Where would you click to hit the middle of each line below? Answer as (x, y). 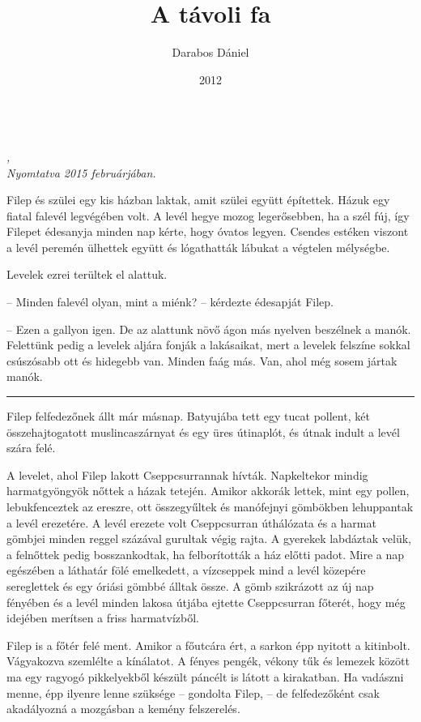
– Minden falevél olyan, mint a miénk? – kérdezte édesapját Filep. (170, 302)
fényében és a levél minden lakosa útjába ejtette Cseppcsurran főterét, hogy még (206, 602)
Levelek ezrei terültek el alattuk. (87, 274)
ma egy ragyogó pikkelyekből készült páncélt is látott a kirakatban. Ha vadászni (205, 676)
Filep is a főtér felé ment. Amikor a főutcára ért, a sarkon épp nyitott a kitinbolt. (208, 645)
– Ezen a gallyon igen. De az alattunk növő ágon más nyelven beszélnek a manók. (209, 329)
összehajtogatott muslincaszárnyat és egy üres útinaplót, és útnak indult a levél (203, 431)
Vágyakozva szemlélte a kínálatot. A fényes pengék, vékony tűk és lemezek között (208, 661)
